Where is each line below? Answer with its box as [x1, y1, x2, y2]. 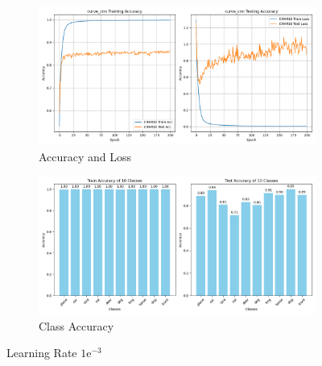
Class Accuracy [39, 317, 114, 334]
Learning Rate [6, 344, 77, 361]
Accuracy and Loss [39, 148, 132, 164]
